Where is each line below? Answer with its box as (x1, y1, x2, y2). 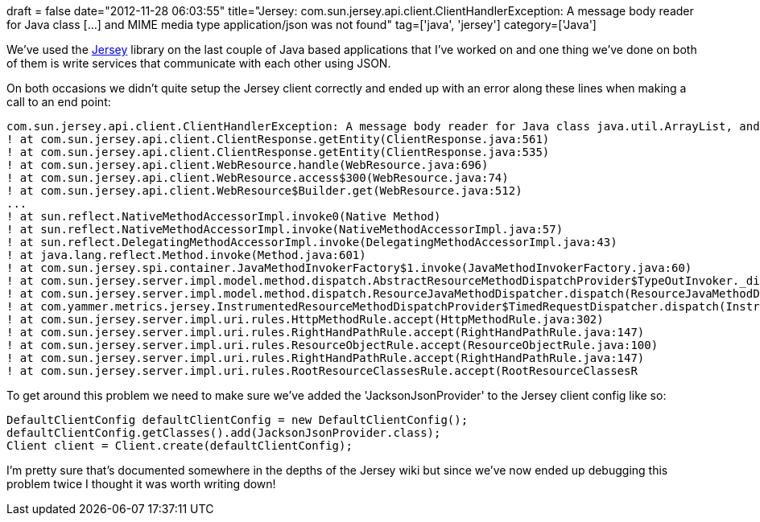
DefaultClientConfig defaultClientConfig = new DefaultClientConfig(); (6, 413, 469, 426)
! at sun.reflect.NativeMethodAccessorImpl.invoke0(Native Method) (6, 210, 441, 223)
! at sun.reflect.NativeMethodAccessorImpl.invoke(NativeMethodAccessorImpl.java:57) (6, 223, 564, 236)
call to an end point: (6, 95, 111, 109)
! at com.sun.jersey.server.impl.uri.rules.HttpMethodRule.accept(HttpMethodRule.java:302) (6, 313, 604, 326)
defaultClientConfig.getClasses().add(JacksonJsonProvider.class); (6, 426, 441, 439)
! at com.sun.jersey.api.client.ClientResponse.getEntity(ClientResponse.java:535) (6, 146, 550, 158)
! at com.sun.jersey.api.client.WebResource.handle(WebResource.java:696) (6, 158, 489, 171)
